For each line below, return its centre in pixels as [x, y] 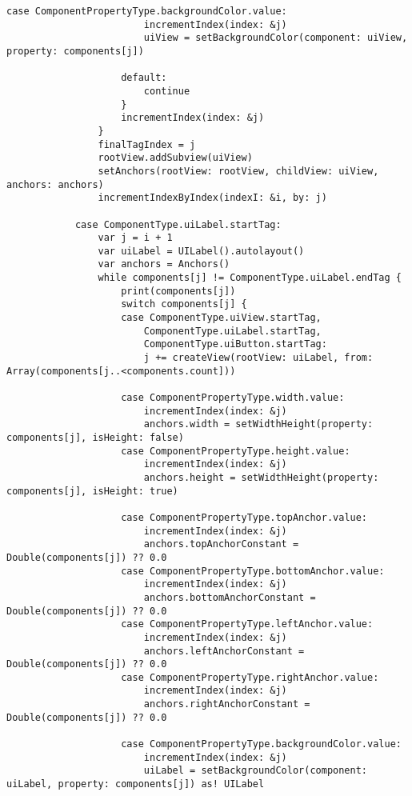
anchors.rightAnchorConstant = [227, 704]
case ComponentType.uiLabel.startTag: [178, 224]
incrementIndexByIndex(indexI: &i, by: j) [212, 198]
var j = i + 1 [135, 238]
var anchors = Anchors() [164, 264]
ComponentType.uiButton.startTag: [235, 344]
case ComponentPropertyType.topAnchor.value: [244, 517]
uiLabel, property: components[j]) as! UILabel [136, 784]
